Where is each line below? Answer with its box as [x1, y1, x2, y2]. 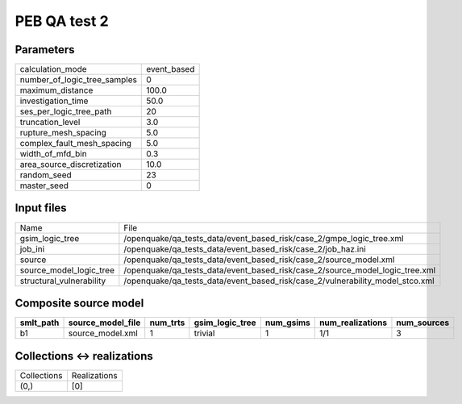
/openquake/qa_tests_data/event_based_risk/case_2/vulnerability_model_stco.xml [123, 275, 435, 286]
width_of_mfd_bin [19, 148, 88, 160]
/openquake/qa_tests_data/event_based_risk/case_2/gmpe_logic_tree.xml [123, 232, 404, 244]
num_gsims [264, 317, 310, 328]
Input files [15, 202, 68, 215]
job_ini [19, 243, 45, 254]
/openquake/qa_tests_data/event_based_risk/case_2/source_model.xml [123, 254, 395, 265]
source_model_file [68, 317, 141, 328]
